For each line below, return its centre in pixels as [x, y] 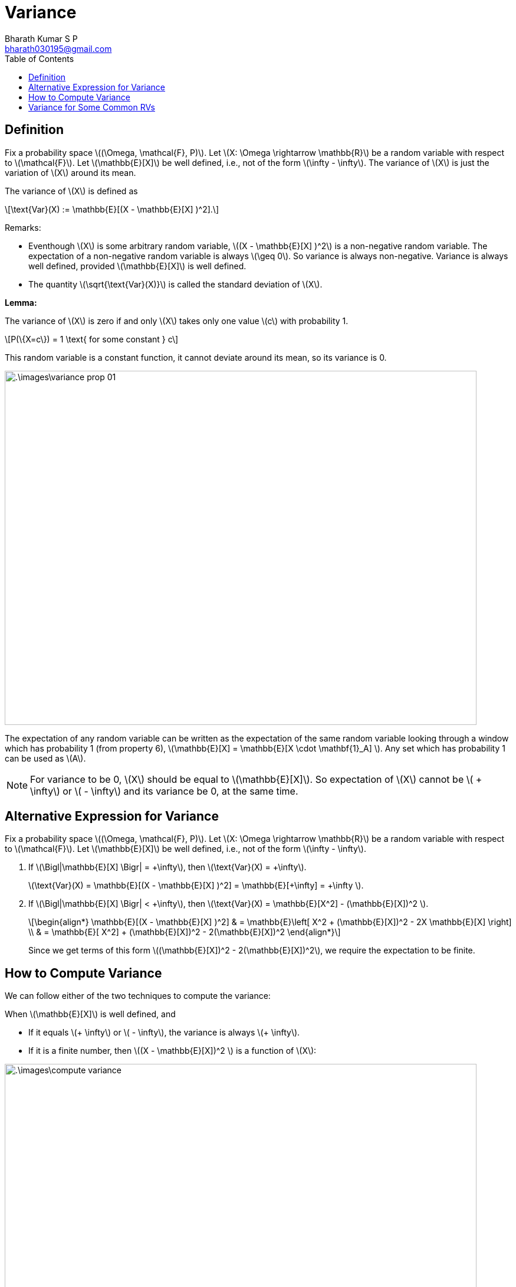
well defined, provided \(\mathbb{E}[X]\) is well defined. [137, 266]
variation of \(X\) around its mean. [70, 172]
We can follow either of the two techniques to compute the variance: [138, 996]
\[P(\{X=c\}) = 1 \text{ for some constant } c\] [92, 339]
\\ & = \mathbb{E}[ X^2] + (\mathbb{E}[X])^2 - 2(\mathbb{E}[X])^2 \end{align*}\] [185, 932]
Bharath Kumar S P [41, 38]
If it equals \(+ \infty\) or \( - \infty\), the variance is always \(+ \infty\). [164, 1033]
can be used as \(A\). [45, 758]
